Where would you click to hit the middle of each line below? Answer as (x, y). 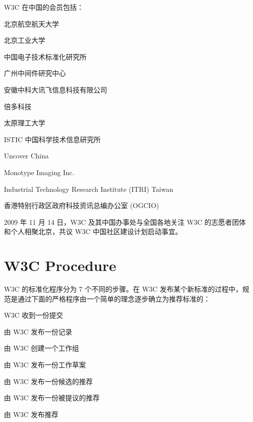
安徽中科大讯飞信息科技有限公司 (56, 89)
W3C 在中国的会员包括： (44, 7)
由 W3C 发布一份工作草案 (45, 364)
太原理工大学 (25, 123)
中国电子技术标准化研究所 (45, 56)
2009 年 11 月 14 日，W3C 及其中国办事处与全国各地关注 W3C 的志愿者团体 (125, 222)
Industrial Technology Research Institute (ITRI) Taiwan (89, 189)
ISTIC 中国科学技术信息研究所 (52, 139)
